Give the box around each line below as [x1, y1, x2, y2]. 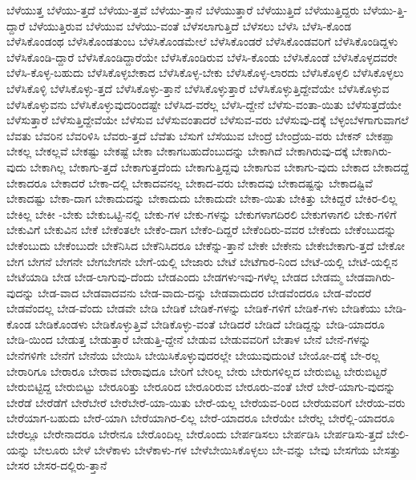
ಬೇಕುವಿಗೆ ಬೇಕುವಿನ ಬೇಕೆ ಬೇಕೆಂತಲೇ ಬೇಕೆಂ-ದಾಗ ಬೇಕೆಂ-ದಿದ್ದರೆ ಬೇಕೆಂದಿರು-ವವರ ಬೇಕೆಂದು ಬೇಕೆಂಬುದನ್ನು [6, 221, 397, 238]
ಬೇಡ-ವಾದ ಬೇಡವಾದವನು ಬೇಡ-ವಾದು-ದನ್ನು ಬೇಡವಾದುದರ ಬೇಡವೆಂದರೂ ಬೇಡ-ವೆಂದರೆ [38, 284, 372, 301]
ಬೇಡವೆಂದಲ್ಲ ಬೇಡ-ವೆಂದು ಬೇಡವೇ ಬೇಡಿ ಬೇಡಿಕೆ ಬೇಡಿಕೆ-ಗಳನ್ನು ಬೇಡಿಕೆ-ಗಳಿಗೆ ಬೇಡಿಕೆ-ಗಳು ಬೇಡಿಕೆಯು [6, 300, 381, 317]
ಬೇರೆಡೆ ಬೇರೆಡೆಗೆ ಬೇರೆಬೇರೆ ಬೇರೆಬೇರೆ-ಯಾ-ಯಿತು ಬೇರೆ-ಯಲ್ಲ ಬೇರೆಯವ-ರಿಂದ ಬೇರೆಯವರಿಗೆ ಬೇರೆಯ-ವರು [6, 393, 406, 410]
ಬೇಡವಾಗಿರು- [345, 268, 395, 285]
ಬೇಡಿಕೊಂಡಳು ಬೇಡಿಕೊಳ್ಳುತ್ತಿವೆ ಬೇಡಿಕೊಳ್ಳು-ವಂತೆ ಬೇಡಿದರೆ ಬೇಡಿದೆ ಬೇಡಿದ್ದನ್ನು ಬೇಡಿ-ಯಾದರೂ [34, 315, 385, 332]
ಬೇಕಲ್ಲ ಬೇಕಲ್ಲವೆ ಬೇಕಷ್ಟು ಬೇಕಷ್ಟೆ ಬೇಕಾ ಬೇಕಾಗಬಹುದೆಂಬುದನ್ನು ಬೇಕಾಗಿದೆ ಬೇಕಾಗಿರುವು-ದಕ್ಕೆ [6, 143, 349, 159]
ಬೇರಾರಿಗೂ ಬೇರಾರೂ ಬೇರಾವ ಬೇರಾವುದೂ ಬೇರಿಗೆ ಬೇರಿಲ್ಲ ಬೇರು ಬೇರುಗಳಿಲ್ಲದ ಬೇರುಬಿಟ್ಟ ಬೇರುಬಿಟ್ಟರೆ [6, 362, 387, 379]
